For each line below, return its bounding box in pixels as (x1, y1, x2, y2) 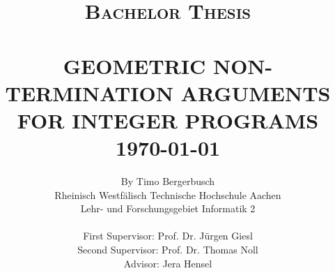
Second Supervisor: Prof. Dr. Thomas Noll (77, 242, 258, 257)
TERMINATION (5, 78, 173, 107)
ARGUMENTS (180, 78, 331, 107)
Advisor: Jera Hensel (123, 256, 212, 270)
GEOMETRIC (63, 51, 206, 80)
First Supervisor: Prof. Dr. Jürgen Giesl (83, 228, 253, 243)
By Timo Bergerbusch (120, 174, 215, 189)
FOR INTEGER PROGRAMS (17, 105, 319, 134)
